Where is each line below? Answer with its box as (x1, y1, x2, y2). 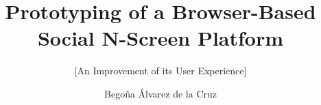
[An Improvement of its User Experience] (74, 63, 247, 78)
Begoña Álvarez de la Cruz (104, 86, 217, 100)
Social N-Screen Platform (37, 24, 284, 52)
